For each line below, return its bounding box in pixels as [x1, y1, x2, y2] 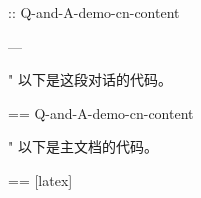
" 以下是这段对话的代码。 [8, 69, 172, 90]
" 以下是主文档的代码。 [8, 136, 158, 157]
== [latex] [8, 169, 73, 190]
